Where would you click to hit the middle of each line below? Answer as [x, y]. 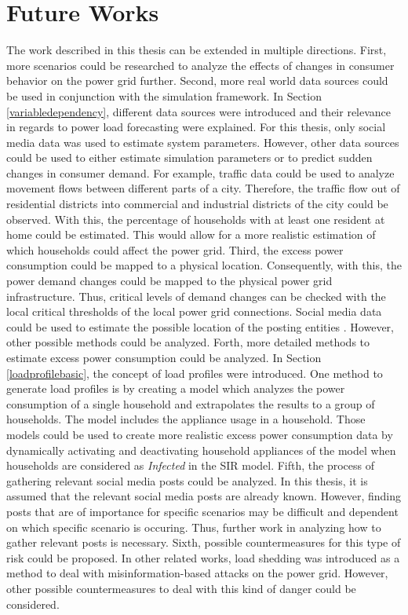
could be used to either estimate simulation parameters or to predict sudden [189, 157]
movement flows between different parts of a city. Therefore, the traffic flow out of [203, 188]
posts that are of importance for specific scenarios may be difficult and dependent [202, 511]
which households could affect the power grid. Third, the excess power [175, 249]
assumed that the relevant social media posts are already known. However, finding [204, 496]
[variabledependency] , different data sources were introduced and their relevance [199, 111]
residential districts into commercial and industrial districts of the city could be [197, 204]
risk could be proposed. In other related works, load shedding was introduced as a [203, 557]
